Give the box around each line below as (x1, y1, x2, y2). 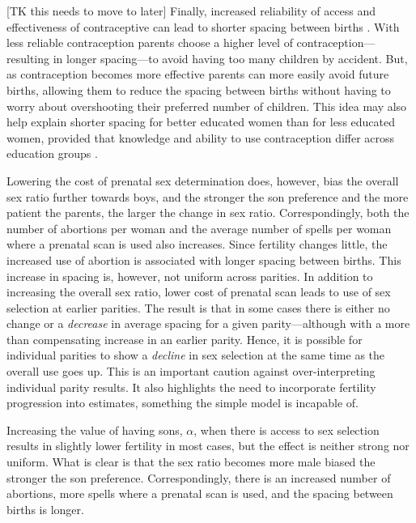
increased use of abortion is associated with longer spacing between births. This (6, 251, 401, 268)
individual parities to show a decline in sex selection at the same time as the (6, 347, 385, 364)
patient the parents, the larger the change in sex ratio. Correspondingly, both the (6, 204, 410, 221)
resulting (6, 49, 50, 66)
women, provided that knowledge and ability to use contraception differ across (6, 129, 395, 146)
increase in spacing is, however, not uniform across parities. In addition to (6, 267, 373, 284)
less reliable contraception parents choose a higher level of (6, 34, 293, 51)
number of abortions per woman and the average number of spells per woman (6, 219, 392, 236)
